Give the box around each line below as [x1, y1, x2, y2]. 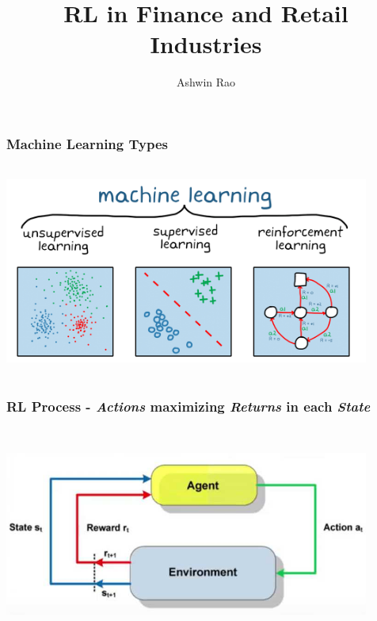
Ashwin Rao [176, 74, 236, 90]
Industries [150, 28, 262, 60]
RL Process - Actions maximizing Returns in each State [6, 397, 371, 416]
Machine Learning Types [6, 133, 169, 153]
